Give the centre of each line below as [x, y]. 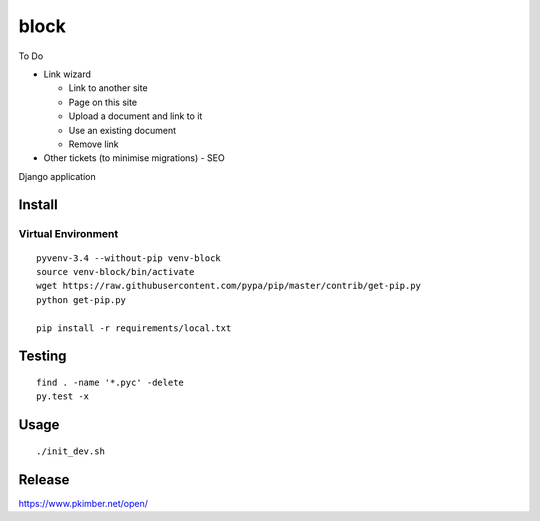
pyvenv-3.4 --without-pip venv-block [129, 258]
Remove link [93, 144]
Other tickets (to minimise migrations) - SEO [134, 158]
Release [44, 479]
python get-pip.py [81, 299]
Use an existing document [122, 130]
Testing [42, 356]
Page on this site [103, 102]
